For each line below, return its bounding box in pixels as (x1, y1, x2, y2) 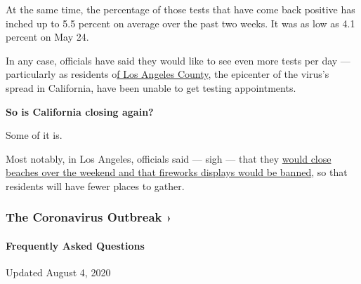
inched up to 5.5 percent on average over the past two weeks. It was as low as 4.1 (6, 15, 355, 30)
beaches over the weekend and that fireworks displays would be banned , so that (6, 165, 348, 180)
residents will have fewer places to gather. (6, 178, 185, 193)
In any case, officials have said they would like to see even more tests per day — (6, 53, 350, 67)
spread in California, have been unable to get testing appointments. (6, 80, 296, 95)
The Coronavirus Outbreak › (6, 208, 172, 226)
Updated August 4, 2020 (6, 265, 111, 280)
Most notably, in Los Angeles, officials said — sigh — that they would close (6, 151, 332, 165)
